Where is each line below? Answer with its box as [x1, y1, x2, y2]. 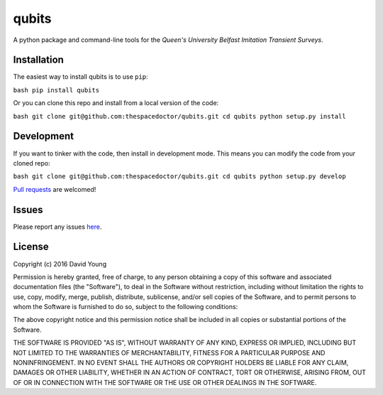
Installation [13, 54, 64, 66]
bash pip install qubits [13, 86, 99, 94]
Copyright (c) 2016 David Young [13, 259, 106, 268]
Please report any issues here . [13, 222, 102, 231]
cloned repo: [13, 158, 50, 167]
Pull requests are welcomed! [13, 185, 96, 193]
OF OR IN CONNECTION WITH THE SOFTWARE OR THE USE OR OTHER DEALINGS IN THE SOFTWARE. [13, 378, 317, 386]
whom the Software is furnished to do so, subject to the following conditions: [13, 303, 238, 311]
